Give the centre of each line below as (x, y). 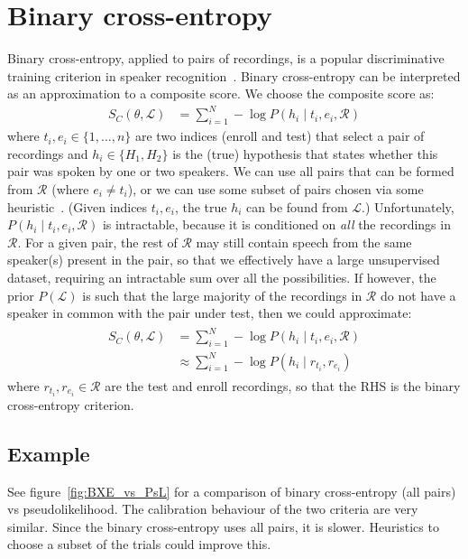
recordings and (48, 153)
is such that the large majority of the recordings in (222, 295)
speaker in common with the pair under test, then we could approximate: (210, 313)
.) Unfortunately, (408, 206)
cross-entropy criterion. (71, 404)
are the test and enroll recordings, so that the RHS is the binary (283, 385)
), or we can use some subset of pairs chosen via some (275, 189)
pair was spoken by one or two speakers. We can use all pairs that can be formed (231, 171)
